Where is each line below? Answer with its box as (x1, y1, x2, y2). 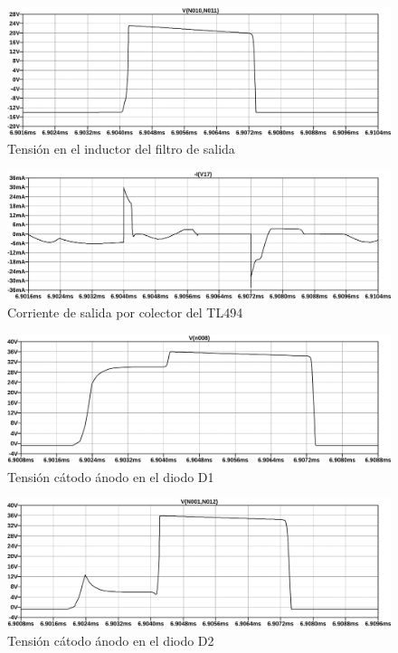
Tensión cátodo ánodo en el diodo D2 (7, 630, 214, 649)
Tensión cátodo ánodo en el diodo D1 (7, 467, 214, 486)
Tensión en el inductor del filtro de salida (7, 139, 235, 158)
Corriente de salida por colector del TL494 (7, 303, 243, 322)
